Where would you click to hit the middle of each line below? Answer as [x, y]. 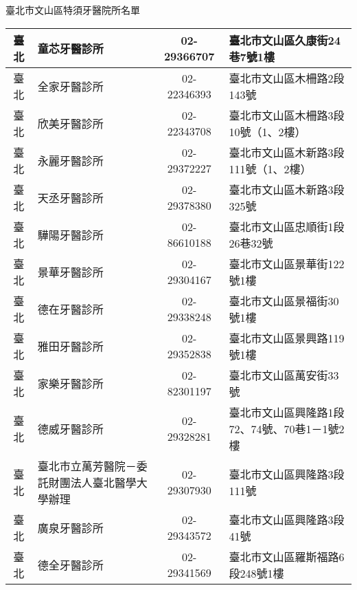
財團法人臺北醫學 [92, 482]
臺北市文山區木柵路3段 [287, 115]
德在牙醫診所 [70, 309]
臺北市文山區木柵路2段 [287, 78]
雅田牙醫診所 [70, 346]
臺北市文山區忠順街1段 [287, 226]
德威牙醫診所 [70, 428]
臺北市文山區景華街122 [287, 263]
